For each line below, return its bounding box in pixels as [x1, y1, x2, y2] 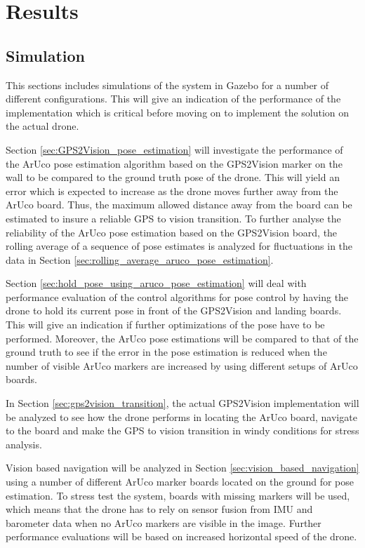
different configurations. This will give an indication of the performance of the [6, 91, 341, 106]
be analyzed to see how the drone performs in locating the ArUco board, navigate [6, 409, 357, 424]
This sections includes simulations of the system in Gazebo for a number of [6, 77, 329, 92]
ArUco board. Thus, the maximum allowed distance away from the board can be [6, 197, 352, 212]
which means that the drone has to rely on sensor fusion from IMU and [6, 502, 313, 516]
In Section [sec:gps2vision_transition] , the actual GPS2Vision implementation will [6, 396, 359, 410]
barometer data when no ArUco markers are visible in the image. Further [6, 515, 321, 530]
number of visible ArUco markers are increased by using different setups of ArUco [6, 358, 358, 373]
